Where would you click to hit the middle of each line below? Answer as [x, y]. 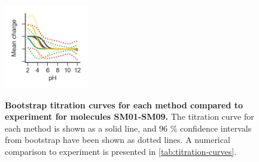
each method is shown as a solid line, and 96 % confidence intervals [128, 128]
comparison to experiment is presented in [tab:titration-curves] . [121, 151]
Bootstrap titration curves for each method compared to [124, 105]
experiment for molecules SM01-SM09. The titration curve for [129, 116]
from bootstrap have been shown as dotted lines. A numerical [118, 140]
